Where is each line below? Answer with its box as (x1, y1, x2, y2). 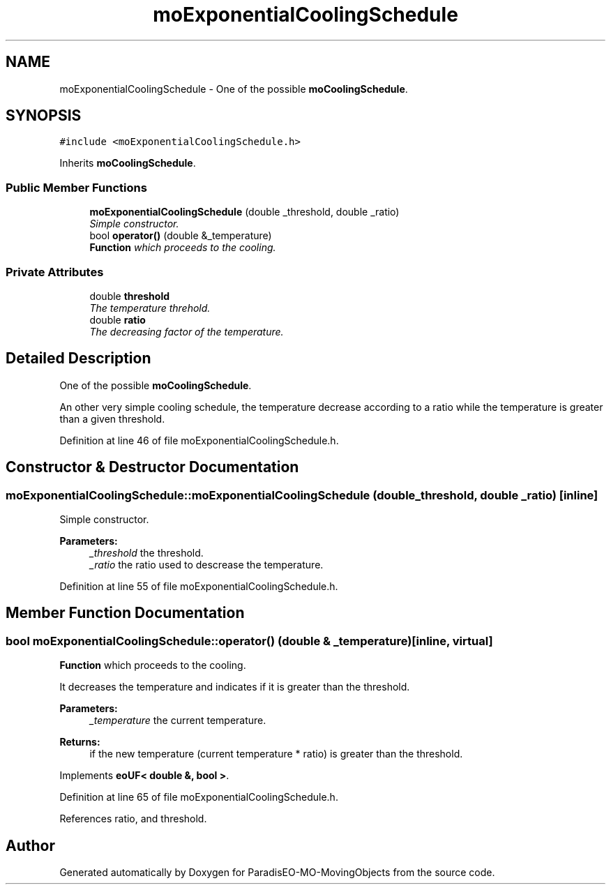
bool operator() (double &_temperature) (89, 229, 272, 242)
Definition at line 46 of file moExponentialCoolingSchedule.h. (59, 434, 339, 446)
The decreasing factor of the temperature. (89, 325, 284, 338)
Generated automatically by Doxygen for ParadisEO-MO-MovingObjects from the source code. (59, 866, 495, 879)
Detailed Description (6, 349, 151, 368)
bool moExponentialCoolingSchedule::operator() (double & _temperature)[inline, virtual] (6, 633, 493, 648)
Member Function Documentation (6, 604, 245, 622)
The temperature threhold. (89, 301, 211, 314)
